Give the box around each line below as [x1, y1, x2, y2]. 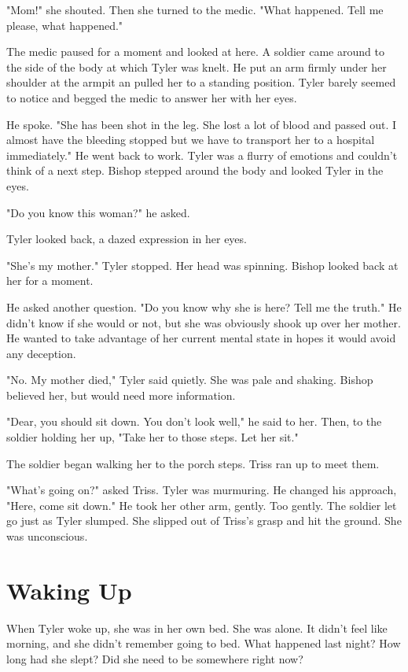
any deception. [6, 345, 76, 361]
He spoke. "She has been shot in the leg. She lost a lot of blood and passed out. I [6, 116, 397, 132]
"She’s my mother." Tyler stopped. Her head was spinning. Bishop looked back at [6, 257, 399, 273]
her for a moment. [6, 272, 94, 289]
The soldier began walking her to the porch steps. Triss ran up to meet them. [6, 455, 380, 471]
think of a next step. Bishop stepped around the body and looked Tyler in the [6, 162, 384, 179]
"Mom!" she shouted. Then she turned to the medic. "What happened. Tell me [6, 2, 384, 17]
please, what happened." [6, 17, 123, 33]
